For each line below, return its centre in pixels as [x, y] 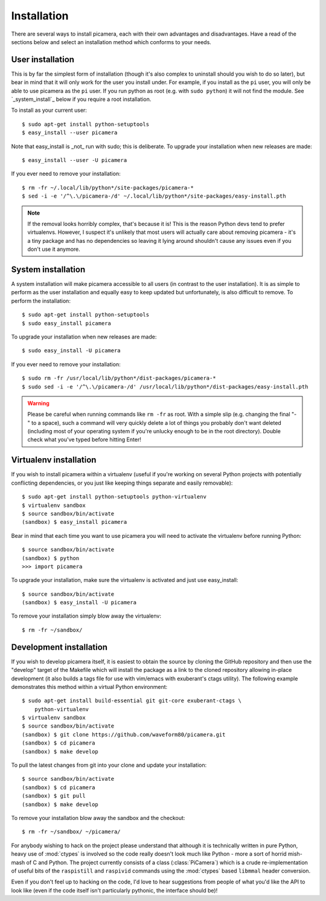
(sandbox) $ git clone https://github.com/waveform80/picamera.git [124, 735]
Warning [38, 403]
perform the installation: [41, 301]
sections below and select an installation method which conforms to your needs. [111, 42]
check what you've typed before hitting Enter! [84, 440]
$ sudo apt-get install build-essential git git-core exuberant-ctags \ [132, 701]
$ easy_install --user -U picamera [75, 160]
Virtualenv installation [54, 460]
